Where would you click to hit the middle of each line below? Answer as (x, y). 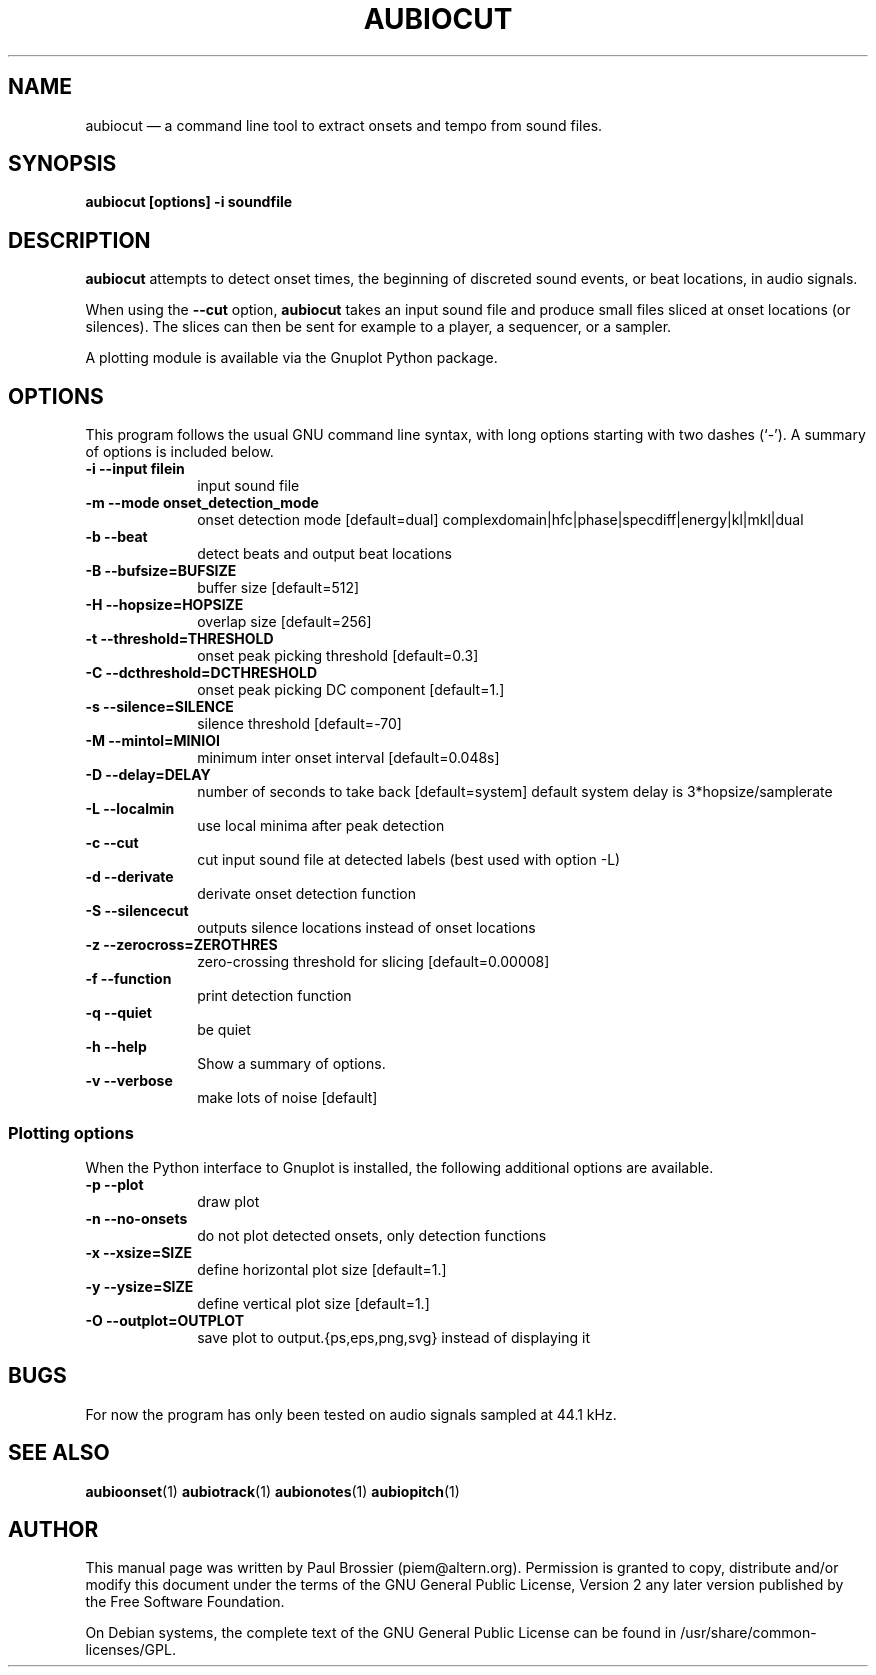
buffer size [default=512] (278, 588)
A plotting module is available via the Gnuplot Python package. (291, 358)
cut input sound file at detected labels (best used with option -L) (409, 860)
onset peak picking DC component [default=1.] (351, 690)
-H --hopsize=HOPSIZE (164, 605)
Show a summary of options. (291, 1064)
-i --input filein (135, 469)
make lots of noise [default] (287, 1098)
